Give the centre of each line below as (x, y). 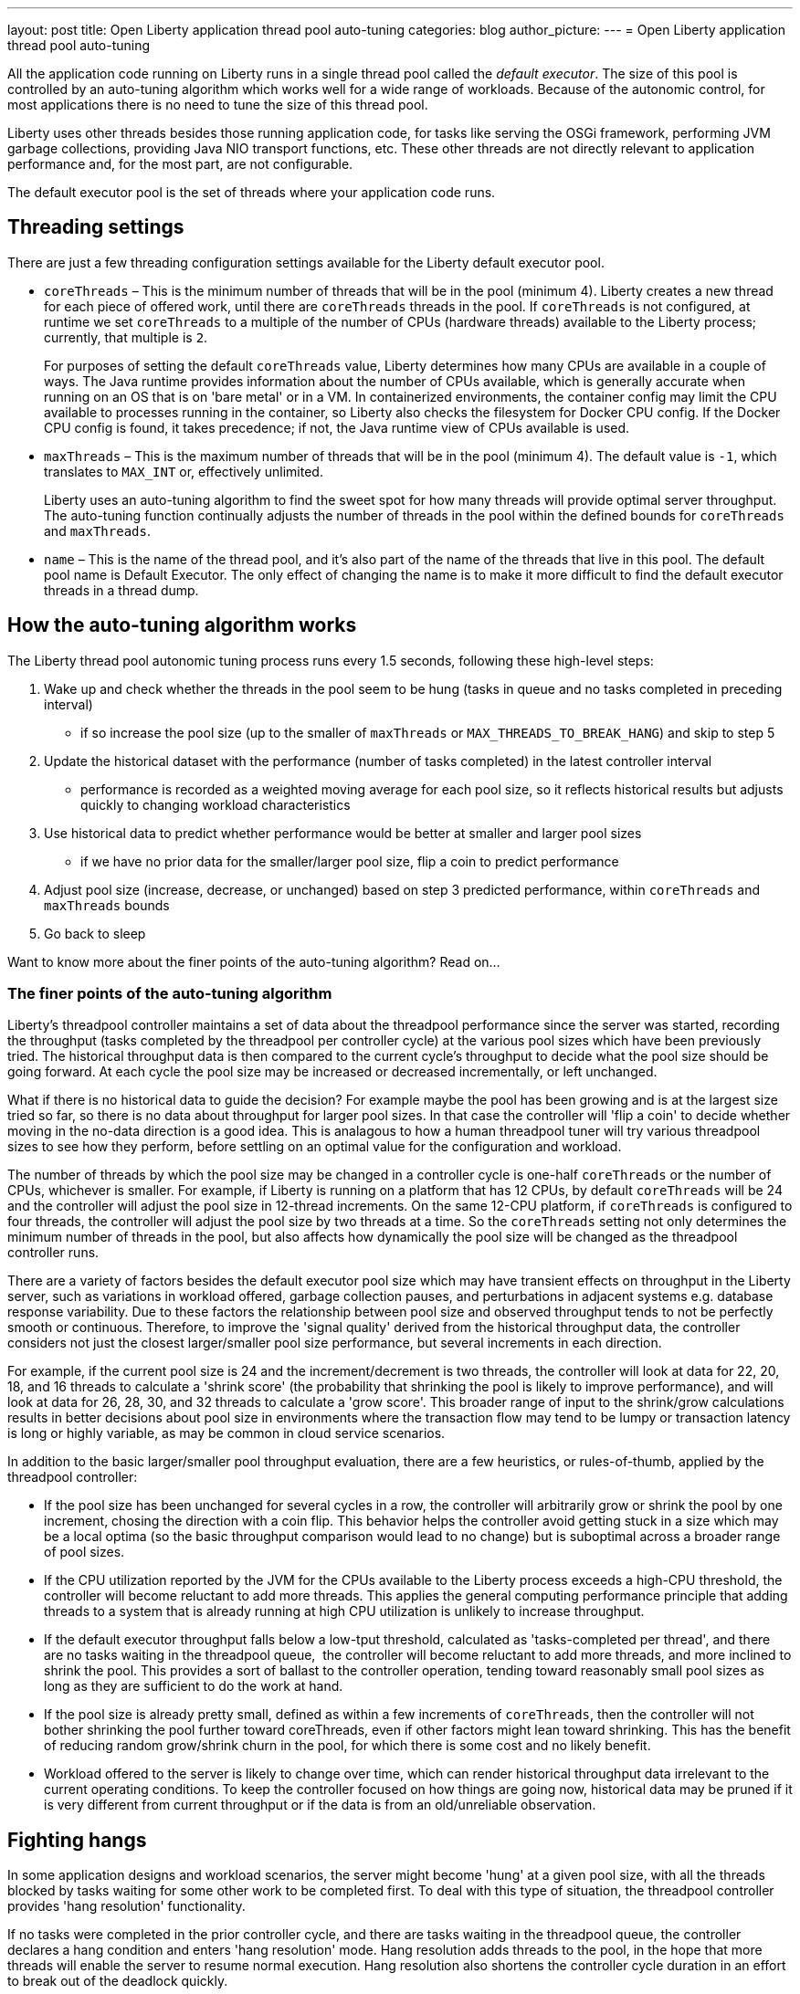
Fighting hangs (77, 1840)
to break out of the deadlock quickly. (118, 1981)
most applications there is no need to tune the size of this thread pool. (218, 105)
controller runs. (53, 1253)
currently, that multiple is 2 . (126, 337)
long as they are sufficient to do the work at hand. (194, 1686)
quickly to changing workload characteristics (216, 804)
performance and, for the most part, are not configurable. (180, 164)
